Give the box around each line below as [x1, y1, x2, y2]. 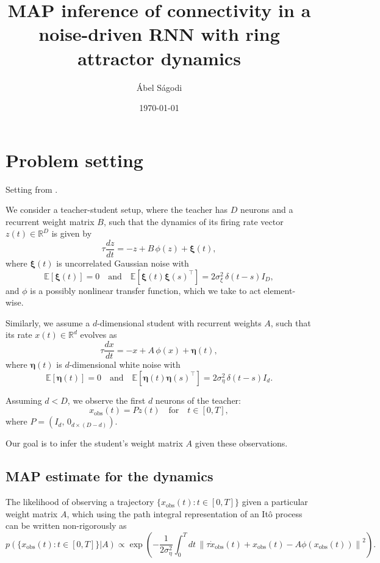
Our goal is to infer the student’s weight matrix [5, 437, 183, 450]
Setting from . [5, 182, 58, 195]
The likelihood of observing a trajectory [5, 495, 154, 508]
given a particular [242, 495, 308, 508]
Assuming [5, 393, 42, 406]
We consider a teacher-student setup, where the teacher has [5, 203, 228, 216]
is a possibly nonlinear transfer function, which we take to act [30, 284, 261, 296]
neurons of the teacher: [155, 393, 242, 406]
